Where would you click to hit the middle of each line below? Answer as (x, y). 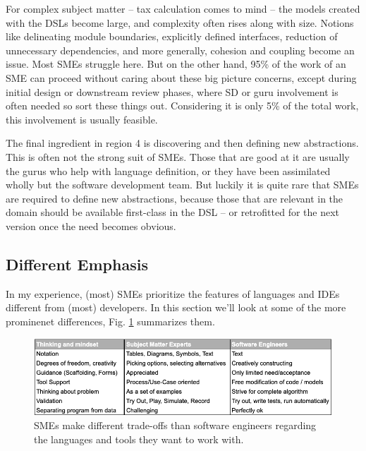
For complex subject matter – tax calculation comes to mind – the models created (183, 8)
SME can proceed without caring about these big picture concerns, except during (181, 77)
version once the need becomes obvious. (91, 225)
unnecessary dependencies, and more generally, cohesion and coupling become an (180, 50)
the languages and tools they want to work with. (139, 439)
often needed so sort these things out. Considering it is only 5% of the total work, (182, 106)
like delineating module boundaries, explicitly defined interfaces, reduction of (172, 36)
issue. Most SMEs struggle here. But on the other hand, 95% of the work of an (176, 64)
